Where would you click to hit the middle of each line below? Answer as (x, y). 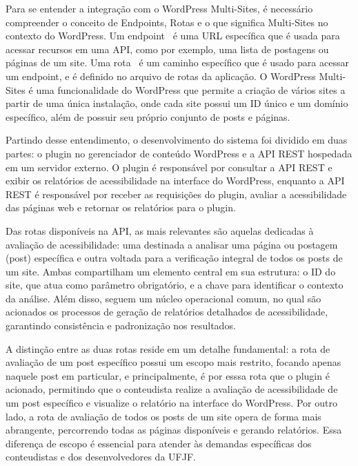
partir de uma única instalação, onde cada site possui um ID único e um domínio (177, 103)
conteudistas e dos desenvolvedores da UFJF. (101, 457)
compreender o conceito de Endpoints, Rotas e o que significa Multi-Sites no (167, 22)
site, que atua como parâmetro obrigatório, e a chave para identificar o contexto (175, 285)
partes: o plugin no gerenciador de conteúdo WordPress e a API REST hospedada (179, 153)
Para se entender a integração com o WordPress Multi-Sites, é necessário (159, 8)
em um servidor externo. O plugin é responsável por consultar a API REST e (169, 167)
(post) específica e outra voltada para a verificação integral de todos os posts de (174, 258)
